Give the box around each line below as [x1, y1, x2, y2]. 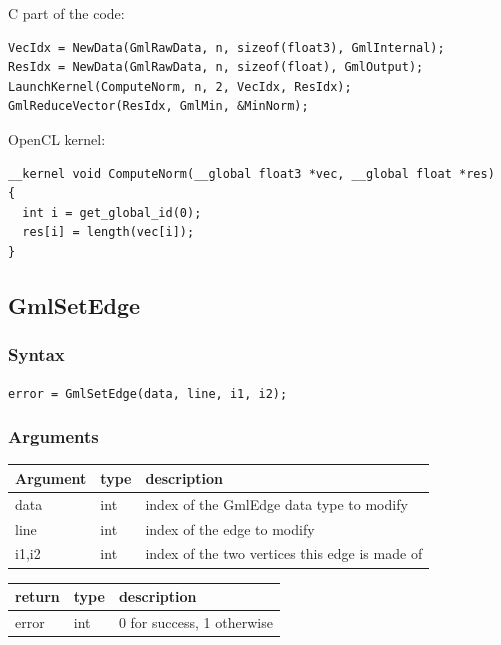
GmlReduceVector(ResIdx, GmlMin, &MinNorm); [8, 99, 309, 114]
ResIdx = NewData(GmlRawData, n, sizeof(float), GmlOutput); [8, 60, 424, 75]
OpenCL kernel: [8, 128, 106, 149]
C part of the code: [8, 3, 125, 23]
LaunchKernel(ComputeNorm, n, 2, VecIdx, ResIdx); [8, 79, 352, 94]
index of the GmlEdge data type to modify [145, 493, 408, 514]
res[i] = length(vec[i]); [22, 225, 195, 240]
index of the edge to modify [145, 518, 315, 539]
